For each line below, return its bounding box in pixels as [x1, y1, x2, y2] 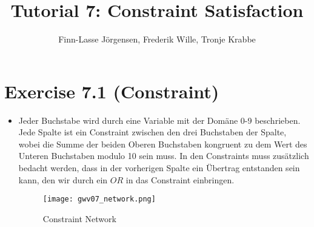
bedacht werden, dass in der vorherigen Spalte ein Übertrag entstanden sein [18, 161, 300, 174]
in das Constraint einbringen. [125, 173, 235, 186]
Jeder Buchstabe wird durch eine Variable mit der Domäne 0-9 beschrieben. [18, 113, 301, 126]
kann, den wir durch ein [18, 173, 108, 186]
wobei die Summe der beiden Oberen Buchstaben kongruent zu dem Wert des [18, 137, 307, 150]
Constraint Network [42, 212, 116, 225]
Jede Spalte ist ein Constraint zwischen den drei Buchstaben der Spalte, [18, 126, 287, 138]
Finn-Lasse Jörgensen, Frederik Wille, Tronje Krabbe [58, 33, 256, 46]
